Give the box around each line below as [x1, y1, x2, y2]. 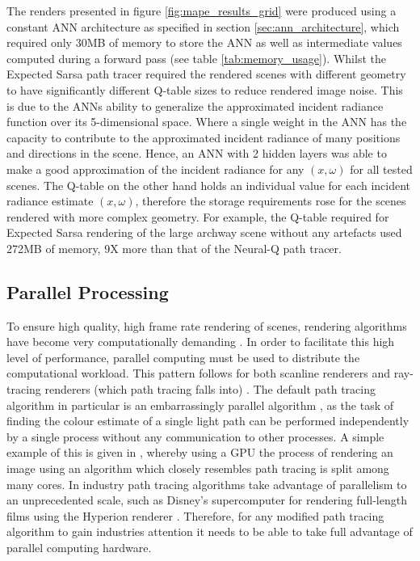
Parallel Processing [6, 279, 169, 304]
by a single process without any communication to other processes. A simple [6, 428, 384, 445]
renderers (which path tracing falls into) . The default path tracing [44, 381, 376, 398]
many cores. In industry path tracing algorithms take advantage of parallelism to [6, 475, 407, 492]
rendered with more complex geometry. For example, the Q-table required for [6, 208, 389, 225]
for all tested [350, 160, 413, 177]
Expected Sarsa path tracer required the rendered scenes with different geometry [6, 65, 406, 82]
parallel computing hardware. [6, 539, 152, 556]
